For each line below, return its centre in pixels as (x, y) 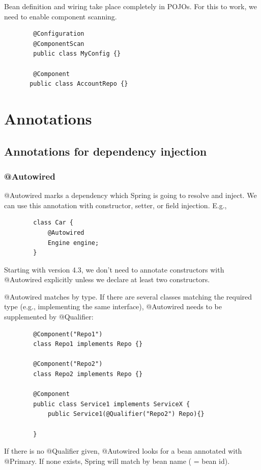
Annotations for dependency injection (106, 151)
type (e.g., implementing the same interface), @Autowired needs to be (113, 306)
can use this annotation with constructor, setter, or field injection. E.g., (115, 205)
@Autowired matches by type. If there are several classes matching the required (128, 296)
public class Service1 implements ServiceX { (112, 404)
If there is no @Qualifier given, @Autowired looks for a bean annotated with (123, 451)
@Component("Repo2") (68, 364)
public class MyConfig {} (77, 54)
